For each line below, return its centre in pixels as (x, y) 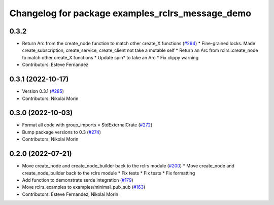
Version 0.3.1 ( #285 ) (43, 91)
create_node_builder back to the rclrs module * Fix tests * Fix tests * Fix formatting (109, 173)
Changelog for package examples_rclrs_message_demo (130, 13)
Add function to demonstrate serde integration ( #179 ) (78, 180)
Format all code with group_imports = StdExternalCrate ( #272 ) (87, 125)
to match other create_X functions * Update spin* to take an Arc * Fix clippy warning (110, 57)
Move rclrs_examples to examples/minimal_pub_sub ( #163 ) (84, 187)
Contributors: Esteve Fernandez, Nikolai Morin (70, 194)
